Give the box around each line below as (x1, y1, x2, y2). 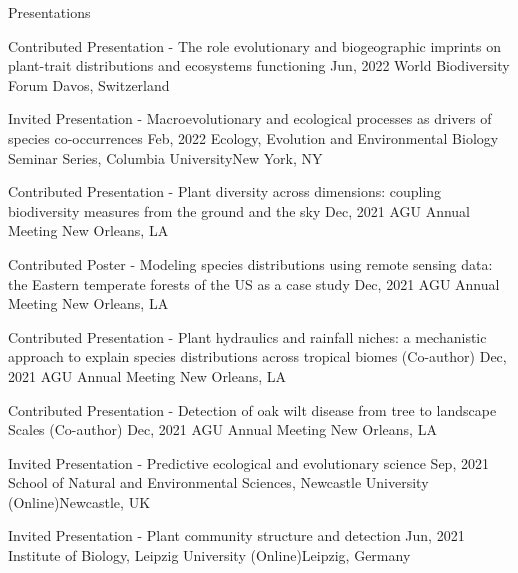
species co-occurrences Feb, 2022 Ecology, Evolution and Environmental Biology (8, 127, 499, 148)
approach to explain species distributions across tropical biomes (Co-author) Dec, (8, 346, 507, 367)
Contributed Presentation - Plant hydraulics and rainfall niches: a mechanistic (8, 326, 487, 347)
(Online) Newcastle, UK (8, 491, 151, 512)
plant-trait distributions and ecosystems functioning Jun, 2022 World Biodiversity (8, 55, 510, 76)
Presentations (8, 2, 91, 22)
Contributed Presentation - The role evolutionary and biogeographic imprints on (8, 35, 501, 56)
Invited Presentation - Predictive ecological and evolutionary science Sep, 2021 (8, 452, 489, 473)
